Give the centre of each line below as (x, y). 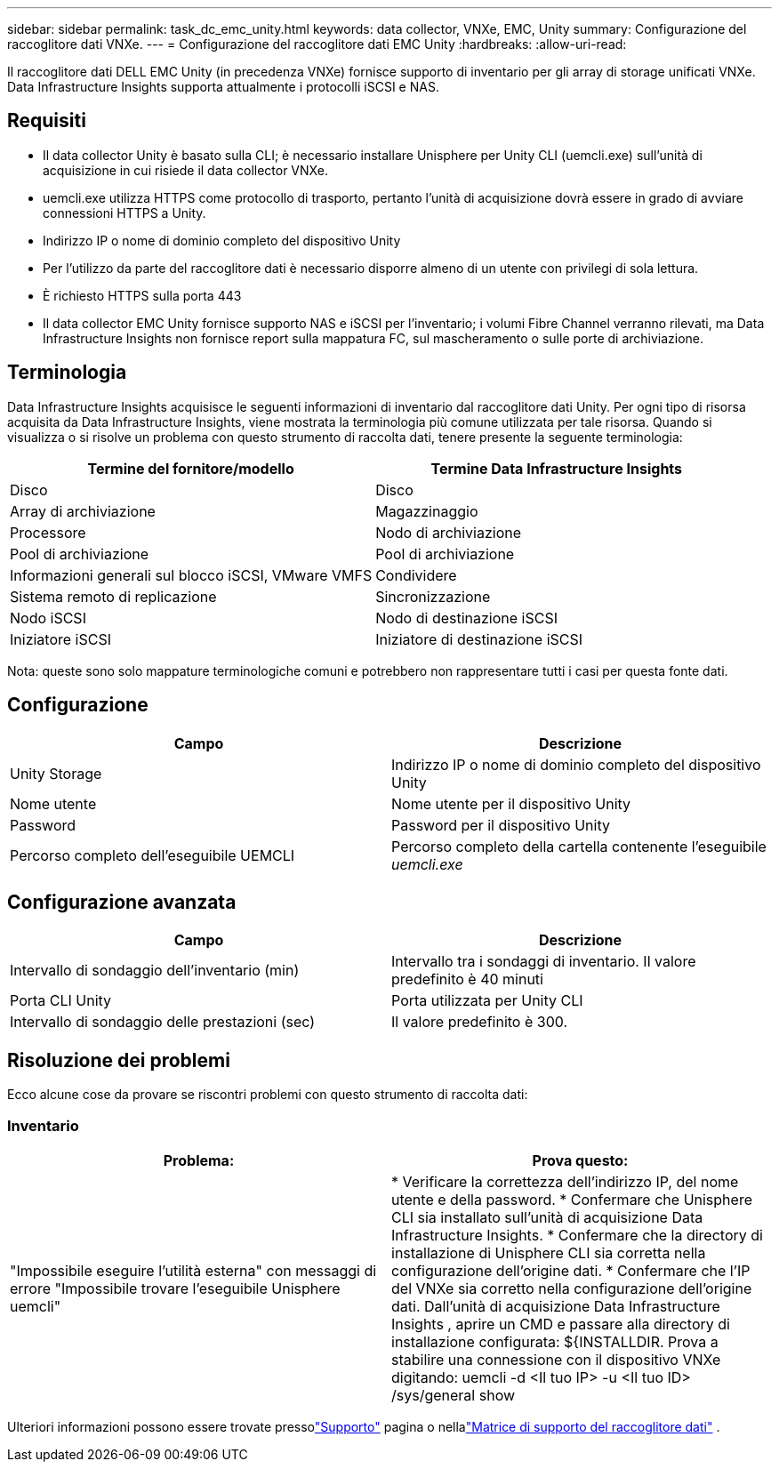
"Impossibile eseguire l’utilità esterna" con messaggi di (193, 1270)
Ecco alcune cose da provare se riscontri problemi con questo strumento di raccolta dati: (268, 1095)
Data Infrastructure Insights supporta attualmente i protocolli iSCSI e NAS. (223, 87)
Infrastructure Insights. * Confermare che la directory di (577, 1235)
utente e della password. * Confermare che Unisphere (572, 1199)
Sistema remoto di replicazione (113, 596)
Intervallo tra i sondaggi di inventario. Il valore (544, 962)
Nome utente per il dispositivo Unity (511, 803)
